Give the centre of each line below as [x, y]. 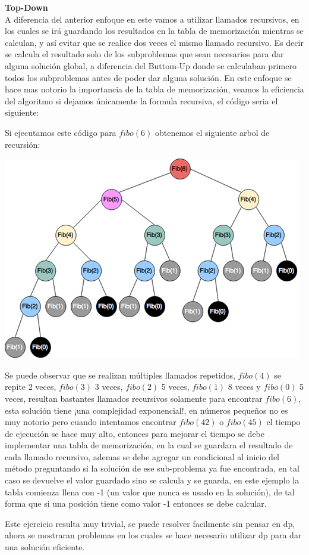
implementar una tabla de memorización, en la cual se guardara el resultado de [149, 445]
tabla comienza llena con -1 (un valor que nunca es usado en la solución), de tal [150, 492]
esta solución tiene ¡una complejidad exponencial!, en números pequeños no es [146, 410]
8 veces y [244, 387]
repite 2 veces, [31, 387]
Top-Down [26, 7]
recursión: [23, 144]
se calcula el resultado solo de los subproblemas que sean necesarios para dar [144, 54]
